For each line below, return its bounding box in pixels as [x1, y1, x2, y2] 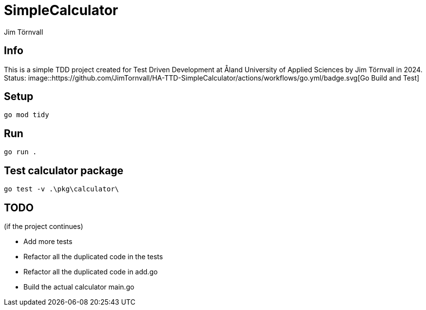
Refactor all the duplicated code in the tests [23, 252, 163, 261]
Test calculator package [4, 164, 124, 177]
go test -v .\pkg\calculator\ [4, 185, 119, 193]
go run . [4, 148, 37, 156]
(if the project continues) [4, 222, 83, 230]
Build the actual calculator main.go [23, 282, 135, 291]
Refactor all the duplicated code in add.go [23, 267, 158, 276]
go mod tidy [4, 111, 49, 119]
